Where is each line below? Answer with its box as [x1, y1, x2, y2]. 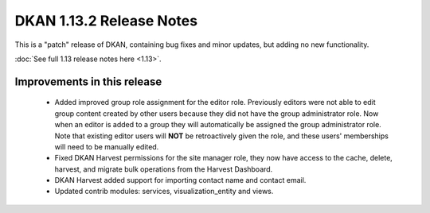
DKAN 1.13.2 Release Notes [14, 12, 198, 29]
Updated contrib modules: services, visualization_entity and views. [54, 187, 274, 196]
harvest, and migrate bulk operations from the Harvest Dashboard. [54, 164, 273, 174]
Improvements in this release [14, 75, 162, 88]
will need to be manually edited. [54, 141, 159, 151]
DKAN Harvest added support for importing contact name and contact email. [54, 176, 307, 185]
